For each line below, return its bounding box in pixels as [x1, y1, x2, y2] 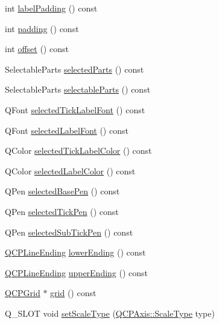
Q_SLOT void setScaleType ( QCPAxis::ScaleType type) [5, 306, 215, 319]
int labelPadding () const [5, 2, 98, 14]
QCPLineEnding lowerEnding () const [5, 246, 146, 259]
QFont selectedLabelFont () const [5, 124, 129, 136]
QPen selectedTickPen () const [5, 205, 119, 217]
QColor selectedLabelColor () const [5, 164, 136, 177]
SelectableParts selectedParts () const [5, 62, 144, 75]
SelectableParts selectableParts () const [5, 83, 151, 96]
